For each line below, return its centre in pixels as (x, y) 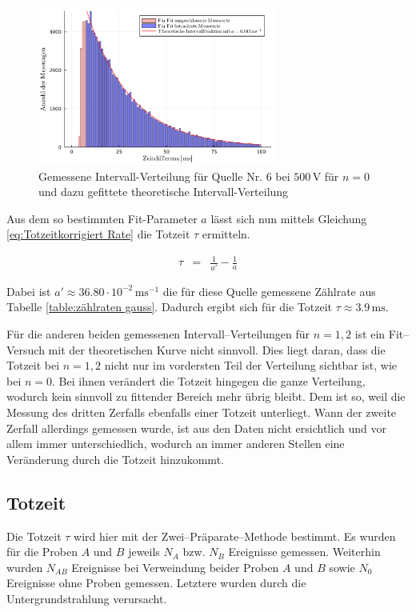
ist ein (370, 333)
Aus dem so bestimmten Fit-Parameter (102, 218)
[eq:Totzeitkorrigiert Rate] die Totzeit (98, 234)
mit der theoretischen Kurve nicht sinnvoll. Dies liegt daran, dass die (217, 349)
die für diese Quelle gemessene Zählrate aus (269, 291)
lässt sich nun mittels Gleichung (289, 218)
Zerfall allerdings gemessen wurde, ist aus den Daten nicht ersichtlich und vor (196, 428)
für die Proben (42, 552)
